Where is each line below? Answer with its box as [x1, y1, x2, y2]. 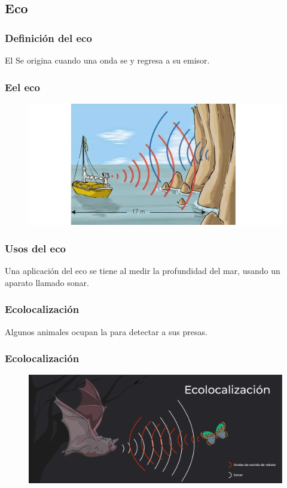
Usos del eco [5, 240, 66, 255]
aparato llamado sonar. [5, 276, 89, 288]
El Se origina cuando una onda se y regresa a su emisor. [5, 54, 210, 66]
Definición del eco [5, 30, 92, 45]
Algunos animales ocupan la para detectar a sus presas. [5, 325, 207, 338]
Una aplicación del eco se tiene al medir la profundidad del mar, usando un [5, 264, 280, 277]
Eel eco [5, 79, 40, 94]
